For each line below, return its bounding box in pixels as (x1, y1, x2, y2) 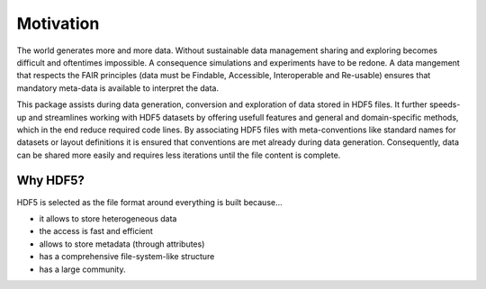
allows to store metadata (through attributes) (39, 239, 205, 249)
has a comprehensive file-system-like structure (39, 251, 215, 262)
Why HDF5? (16, 173, 85, 188)
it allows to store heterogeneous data (39, 212, 177, 224)
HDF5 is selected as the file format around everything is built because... (16, 196, 283, 207)
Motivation (16, 14, 100, 33)
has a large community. (39, 264, 126, 275)
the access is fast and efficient (39, 226, 153, 237)
